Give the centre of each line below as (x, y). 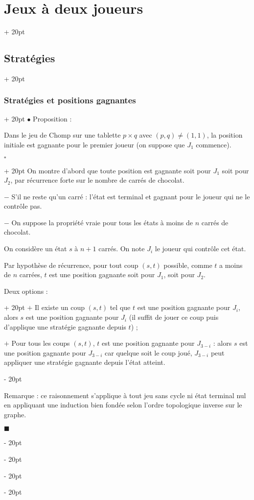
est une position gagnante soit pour (102, 274)
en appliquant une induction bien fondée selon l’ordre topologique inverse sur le (123, 405)
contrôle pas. (23, 206)
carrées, (31, 274)
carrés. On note (122, 249)
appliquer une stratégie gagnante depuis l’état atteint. (85, 362)
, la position (225, 135)
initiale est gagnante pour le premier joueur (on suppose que (94, 144)
